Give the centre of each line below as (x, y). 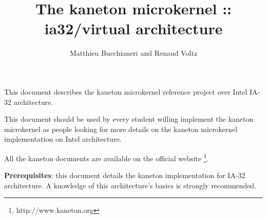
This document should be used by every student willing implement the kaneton (129, 119)
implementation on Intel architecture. (63, 139)
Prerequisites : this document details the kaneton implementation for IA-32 (125, 175)
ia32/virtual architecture (133, 28)
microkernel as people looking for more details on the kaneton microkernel (121, 129)
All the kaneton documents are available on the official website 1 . (107, 157)
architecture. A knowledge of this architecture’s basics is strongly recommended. (130, 185)
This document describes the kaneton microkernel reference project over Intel (126, 91)
